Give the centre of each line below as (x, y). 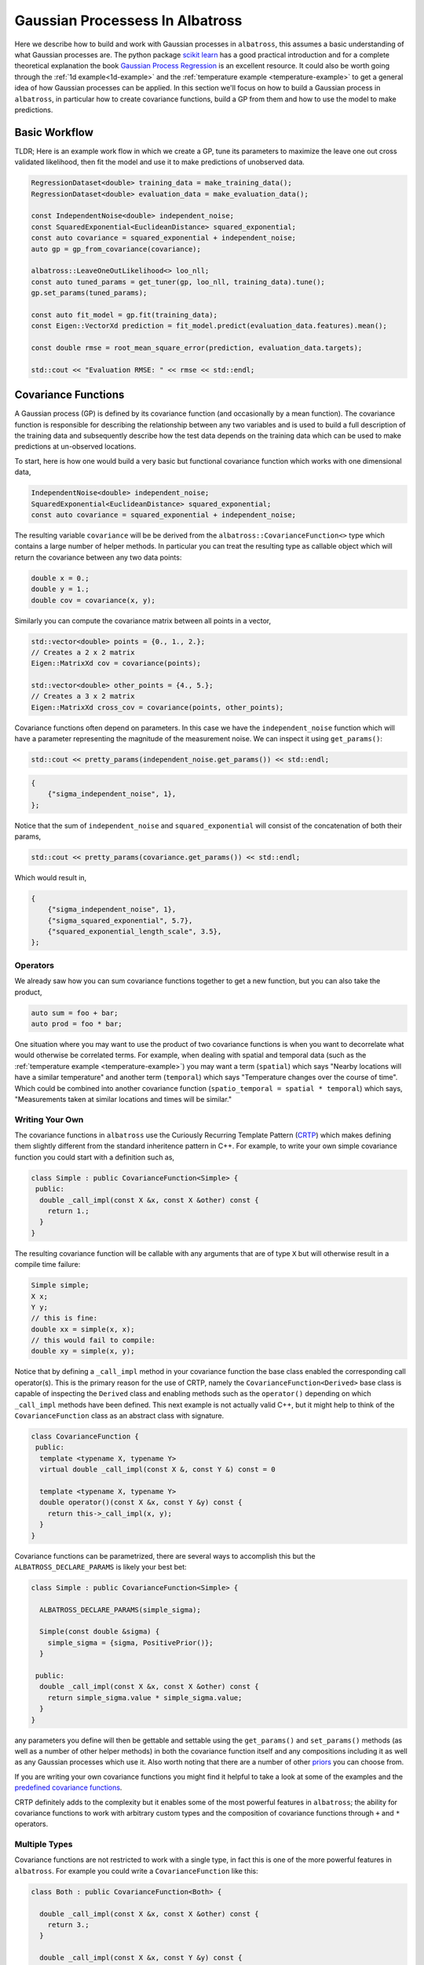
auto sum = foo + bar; (75, 1013)
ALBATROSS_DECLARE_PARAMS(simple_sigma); (121, 1610)
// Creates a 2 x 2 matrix (83, 652)
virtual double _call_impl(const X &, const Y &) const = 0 (157, 1469)
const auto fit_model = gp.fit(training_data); (124, 315)
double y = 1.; (60, 589)
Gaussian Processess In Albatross (128, 20)
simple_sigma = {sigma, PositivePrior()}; (130, 1642)
